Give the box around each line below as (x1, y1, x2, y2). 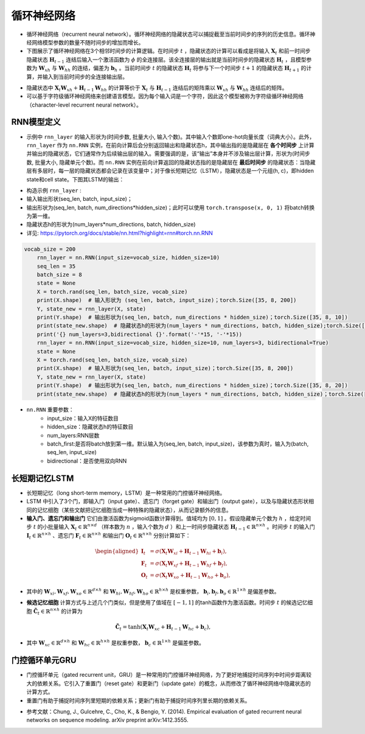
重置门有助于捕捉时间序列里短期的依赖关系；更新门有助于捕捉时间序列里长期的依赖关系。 (26, 697, 251, 704)
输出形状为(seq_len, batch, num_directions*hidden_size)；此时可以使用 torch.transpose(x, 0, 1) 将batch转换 (26, 204, 315, 211)
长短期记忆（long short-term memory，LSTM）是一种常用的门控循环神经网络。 (26, 489, 226, 496)
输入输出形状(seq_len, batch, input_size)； (26, 195, 133, 203)
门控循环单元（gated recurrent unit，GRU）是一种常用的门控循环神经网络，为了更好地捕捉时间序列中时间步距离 (26, 671, 307, 679)
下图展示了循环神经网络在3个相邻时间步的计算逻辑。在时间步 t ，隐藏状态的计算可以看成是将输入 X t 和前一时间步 (26, 47, 311, 56)
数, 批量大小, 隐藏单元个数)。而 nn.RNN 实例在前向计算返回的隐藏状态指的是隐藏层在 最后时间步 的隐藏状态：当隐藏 (26, 158, 316, 166)
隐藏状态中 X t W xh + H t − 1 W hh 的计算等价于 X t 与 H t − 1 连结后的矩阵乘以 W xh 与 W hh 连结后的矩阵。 (26, 84, 288, 93)
